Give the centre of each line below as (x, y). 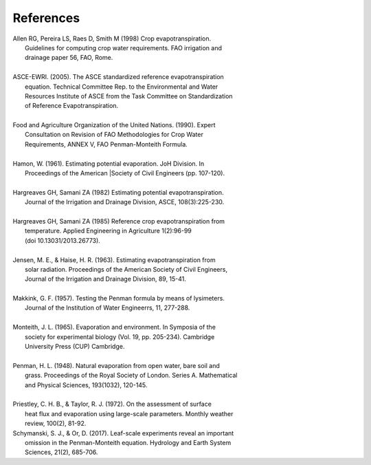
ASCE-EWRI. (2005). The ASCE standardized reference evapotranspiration (119, 77)
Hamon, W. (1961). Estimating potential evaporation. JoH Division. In (109, 163)
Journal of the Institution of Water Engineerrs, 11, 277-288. (108, 308)
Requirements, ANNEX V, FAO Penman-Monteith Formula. (106, 144)
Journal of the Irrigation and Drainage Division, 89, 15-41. (106, 279)
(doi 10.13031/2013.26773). (63, 240)
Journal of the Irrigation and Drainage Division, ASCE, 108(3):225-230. (125, 202)
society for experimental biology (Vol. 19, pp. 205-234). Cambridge (120, 336)
